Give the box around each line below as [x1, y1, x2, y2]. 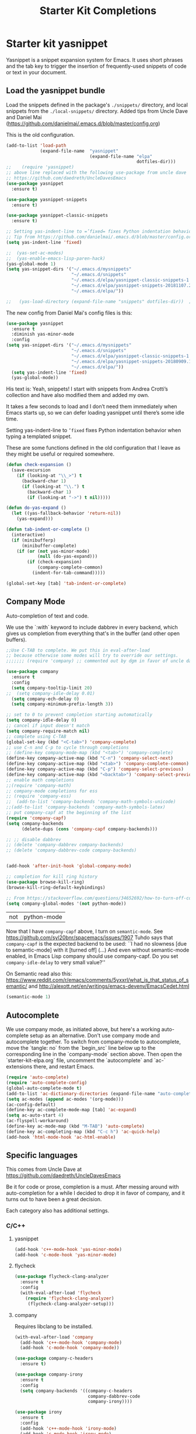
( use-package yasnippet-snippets [6, 197, 87, 202]
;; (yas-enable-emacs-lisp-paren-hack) [6, 256, 106, 261]
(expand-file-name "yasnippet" [40, 148, 118, 154]
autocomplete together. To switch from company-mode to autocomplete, [6, 1038, 181, 1045]
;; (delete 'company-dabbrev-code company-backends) [6, 847, 137, 853]
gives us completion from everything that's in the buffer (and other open [6, 630, 180, 637]
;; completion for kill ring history [6, 874, 98, 880]
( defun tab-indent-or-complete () [6, 526, 90, 532]
